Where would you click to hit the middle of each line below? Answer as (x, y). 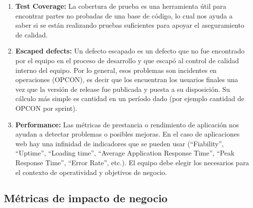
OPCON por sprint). (46, 108)
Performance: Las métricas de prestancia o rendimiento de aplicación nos (127, 124)
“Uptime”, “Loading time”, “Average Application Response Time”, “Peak (125, 153)
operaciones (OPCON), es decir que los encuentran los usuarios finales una (127, 79)
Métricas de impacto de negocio (86, 198)
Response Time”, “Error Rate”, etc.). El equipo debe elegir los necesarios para (132, 162)
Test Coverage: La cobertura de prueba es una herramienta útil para (121, 6)
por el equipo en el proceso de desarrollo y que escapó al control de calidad (127, 60)
